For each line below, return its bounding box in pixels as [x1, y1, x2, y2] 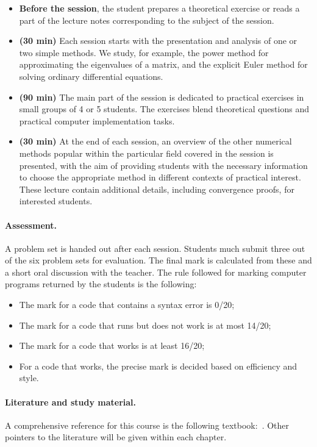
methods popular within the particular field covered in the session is [19, 146, 274, 159]
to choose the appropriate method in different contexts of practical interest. [19, 171, 301, 184]
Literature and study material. [5, 395, 137, 408]
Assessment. [5, 218, 57, 231]
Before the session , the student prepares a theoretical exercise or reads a [19, 2, 300, 14]
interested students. [19, 195, 93, 207]
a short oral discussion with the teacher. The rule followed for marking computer [5, 265, 307, 278]
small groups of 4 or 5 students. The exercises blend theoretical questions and [19, 102, 309, 115]
